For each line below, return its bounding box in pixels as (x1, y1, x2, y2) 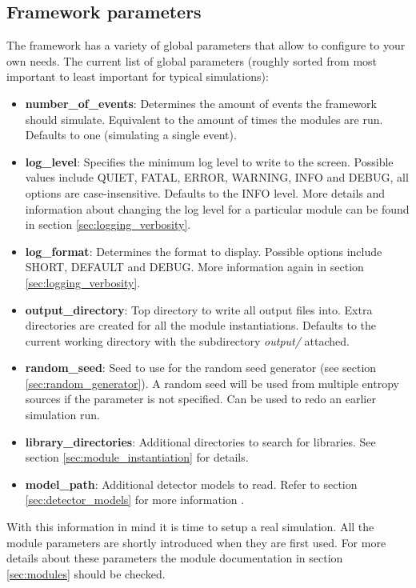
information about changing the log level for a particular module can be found (25, 200, 410, 217)
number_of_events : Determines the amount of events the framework (25, 94, 377, 111)
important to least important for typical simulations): (6, 68, 269, 85)
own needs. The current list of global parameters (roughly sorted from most (6, 52, 378, 69)
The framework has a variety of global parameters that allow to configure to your (6, 37, 406, 54)
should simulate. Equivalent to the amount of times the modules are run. (25, 110, 383, 127)
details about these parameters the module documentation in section (6, 550, 343, 566)
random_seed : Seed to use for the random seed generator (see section (25, 359, 377, 376)
